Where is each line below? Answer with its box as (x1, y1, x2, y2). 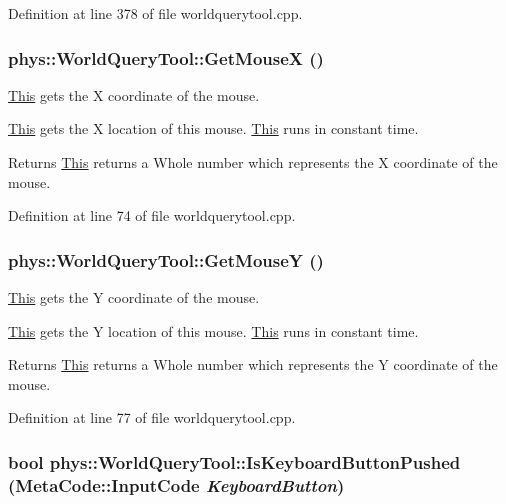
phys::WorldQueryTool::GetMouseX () (8, 45, 324, 70)
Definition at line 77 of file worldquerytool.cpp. (8, 407, 296, 428)
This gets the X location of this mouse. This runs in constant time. (8, 118, 419, 139)
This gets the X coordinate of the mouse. (8, 84, 260, 105)
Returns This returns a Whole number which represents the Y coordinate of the (8, 354, 498, 375)
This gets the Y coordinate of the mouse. (8, 287, 260, 307)
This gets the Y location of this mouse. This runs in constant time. (8, 320, 419, 341)
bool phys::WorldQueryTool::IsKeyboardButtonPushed (8, 449, 461, 474)
